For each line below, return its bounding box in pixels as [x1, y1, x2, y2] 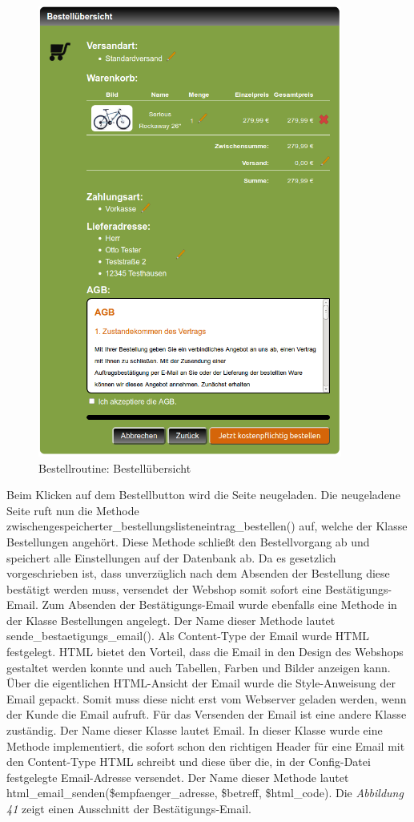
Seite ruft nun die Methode [6, 502, 139, 518]
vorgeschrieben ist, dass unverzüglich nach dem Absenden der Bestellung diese [6, 565, 390, 582]
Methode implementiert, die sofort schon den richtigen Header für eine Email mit [6, 737, 405, 754]
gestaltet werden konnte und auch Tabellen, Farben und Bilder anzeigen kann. [6, 659, 391, 675]
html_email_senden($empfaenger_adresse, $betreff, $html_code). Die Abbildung [6, 784, 404, 801]
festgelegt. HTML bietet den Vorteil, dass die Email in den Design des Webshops [6, 643, 404, 660]
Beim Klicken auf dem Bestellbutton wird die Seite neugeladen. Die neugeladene [6, 486, 400, 503]
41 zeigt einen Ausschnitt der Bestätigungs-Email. [6, 800, 251, 816]
